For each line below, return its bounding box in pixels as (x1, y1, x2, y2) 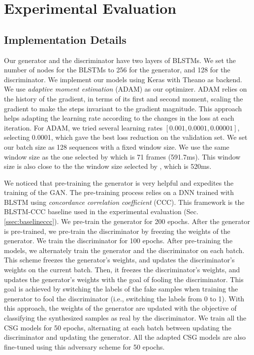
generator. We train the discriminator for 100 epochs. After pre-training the (4, 235, 233, 246)
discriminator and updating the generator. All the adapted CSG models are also (4, 332, 246, 342)
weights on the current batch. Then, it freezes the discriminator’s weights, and (4, 264, 240, 275)
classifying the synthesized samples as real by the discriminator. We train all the (4, 313, 247, 323)
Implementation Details (4, 32, 127, 47)
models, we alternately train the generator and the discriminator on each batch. (4, 245, 245, 255)
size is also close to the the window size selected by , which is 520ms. (4, 161, 212, 171)
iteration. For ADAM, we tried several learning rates (4, 122, 162, 132)
